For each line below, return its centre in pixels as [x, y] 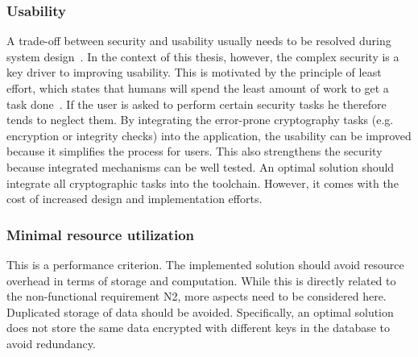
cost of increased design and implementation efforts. [135, 199]
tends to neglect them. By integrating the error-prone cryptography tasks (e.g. [200, 120]
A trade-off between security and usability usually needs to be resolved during [199, 41]
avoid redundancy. [51, 343]
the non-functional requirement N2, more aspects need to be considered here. [197, 296]
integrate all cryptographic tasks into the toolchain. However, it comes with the [203, 183]
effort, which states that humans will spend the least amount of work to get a [198, 88]
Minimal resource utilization [101, 234]
